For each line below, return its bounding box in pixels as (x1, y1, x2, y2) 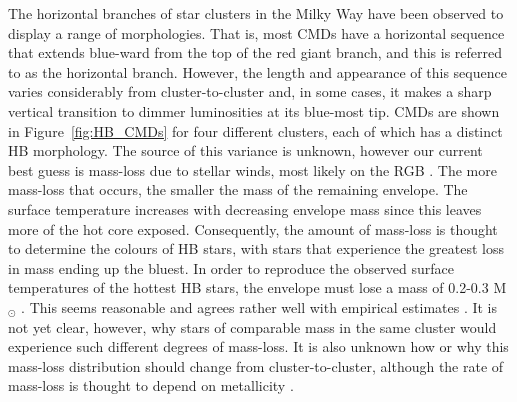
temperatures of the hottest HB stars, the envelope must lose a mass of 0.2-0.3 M (8, 277, 507, 298)
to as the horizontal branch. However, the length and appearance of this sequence (8, 61, 507, 82)
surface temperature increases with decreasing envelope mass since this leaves (8, 198, 482, 219)
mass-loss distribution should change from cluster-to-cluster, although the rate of (8, 355, 504, 376)
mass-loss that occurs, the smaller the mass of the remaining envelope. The (8, 179, 468, 200)
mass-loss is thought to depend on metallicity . (8, 375, 294, 396)
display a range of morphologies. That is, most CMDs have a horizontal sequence (8, 22, 505, 43)
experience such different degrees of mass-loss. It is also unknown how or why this (8, 336, 509, 357)
